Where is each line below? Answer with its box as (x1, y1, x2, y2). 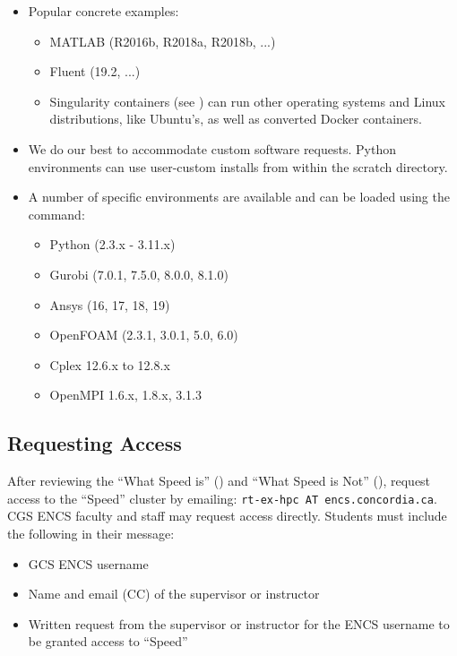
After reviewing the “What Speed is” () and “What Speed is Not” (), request (7, 471, 431, 490)
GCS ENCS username (28, 554, 149, 573)
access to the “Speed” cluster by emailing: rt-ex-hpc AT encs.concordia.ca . (7, 488, 437, 507)
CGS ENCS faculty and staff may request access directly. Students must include (7, 506, 447, 525)
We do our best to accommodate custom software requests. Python (28, 139, 396, 158)
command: (28, 204, 85, 223)
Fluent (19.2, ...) (49, 62, 141, 81)
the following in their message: (7, 523, 175, 542)
